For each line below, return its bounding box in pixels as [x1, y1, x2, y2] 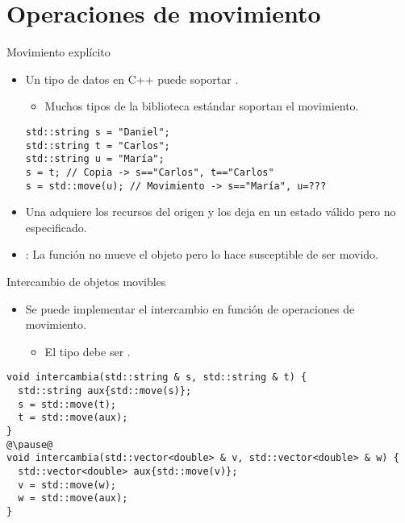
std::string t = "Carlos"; [25, 139, 170, 152]
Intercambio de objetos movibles [6, 272, 166, 289]
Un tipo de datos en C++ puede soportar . [25, 70, 239, 87]
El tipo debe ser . [44, 342, 131, 359]
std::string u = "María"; [25, 153, 165, 165]
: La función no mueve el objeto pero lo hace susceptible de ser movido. [25, 246, 378, 263]
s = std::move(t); [18, 398, 117, 410]
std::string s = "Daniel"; [25, 126, 170, 138]
